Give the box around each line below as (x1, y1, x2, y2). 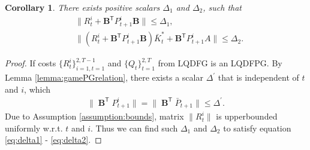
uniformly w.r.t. (5, 121, 63, 134)
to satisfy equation (223, 121, 291, 134)
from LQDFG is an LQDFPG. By (158, 57, 282, 69)
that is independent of (218, 71, 299, 84)
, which (24, 82, 51, 95)
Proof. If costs (5, 57, 56, 69)
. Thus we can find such (91, 121, 178, 134)
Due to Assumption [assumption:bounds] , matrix (5, 110, 184, 123)
